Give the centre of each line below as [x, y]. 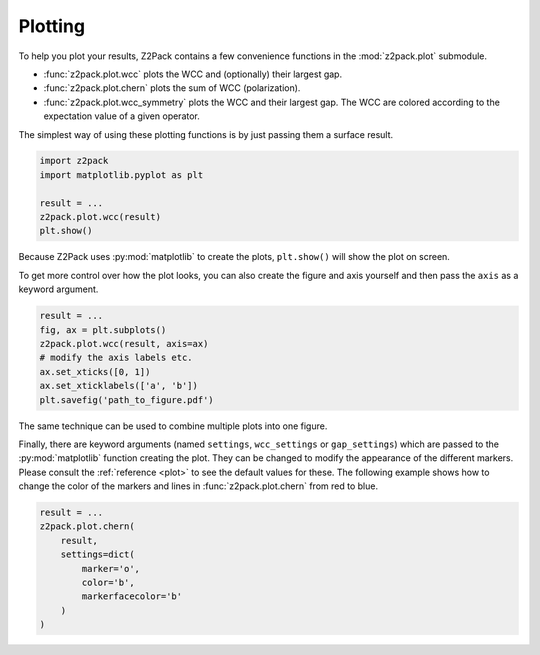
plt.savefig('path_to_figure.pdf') [126, 399]
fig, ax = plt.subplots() [103, 329]
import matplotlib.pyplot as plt [121, 174]
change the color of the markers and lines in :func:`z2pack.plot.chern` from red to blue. [198, 486]
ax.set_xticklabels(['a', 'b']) [119, 386]
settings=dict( [97, 554]
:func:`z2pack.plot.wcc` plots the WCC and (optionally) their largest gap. [193, 74]
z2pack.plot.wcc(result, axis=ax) [124, 343]
